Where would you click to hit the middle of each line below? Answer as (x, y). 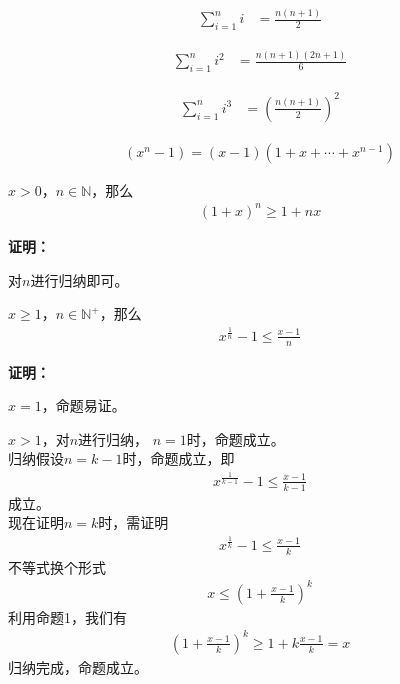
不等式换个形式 (57, 566)
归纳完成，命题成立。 (78, 666)
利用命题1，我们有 (67, 616)
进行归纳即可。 (79, 279)
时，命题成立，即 (178, 458)
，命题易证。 (83, 405)
